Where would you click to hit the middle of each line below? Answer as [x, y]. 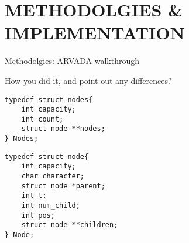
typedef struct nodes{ [49, 99]
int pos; [38, 215]
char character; [53, 176]
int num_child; [51, 206]
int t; [34, 196]
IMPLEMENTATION [95, 33]
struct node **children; [70, 225]
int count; [42, 119]
